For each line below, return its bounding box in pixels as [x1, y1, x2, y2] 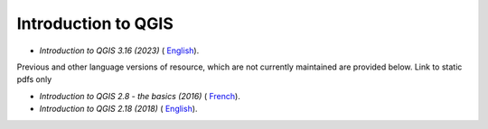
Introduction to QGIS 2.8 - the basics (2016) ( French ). [39, 90, 241, 101]
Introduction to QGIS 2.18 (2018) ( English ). [39, 104, 198, 115]
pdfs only [16, 74, 52, 85]
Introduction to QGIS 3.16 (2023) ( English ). [39, 45, 200, 56]
